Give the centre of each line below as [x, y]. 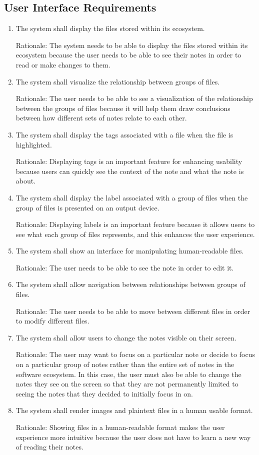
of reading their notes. [49, 447]
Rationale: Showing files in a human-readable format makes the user [120, 427]
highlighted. [34, 144]
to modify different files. [52, 321]
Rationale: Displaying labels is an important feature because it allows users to [135, 224]
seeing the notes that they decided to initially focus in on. [104, 393]
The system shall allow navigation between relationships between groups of [130, 284]
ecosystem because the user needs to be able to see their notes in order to [128, 55]
